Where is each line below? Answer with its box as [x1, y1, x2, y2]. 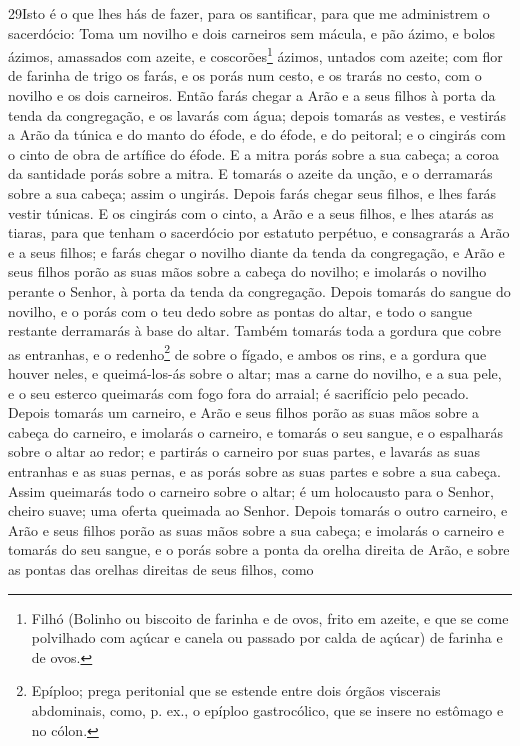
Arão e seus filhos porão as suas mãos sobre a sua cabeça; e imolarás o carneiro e [8, 519, 504, 540]
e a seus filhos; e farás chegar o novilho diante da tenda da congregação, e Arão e [8, 241, 505, 262]
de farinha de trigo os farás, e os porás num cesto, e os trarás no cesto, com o [8, 65, 482, 86]
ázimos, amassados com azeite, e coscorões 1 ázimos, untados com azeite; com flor [8, 43, 503, 66]
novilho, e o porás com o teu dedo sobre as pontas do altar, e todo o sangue [8, 300, 473, 321]
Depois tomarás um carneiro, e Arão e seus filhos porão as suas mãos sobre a [8, 402, 479, 423]
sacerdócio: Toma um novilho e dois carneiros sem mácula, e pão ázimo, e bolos [8, 22, 495, 43]
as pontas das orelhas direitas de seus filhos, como [8, 558, 314, 579]
